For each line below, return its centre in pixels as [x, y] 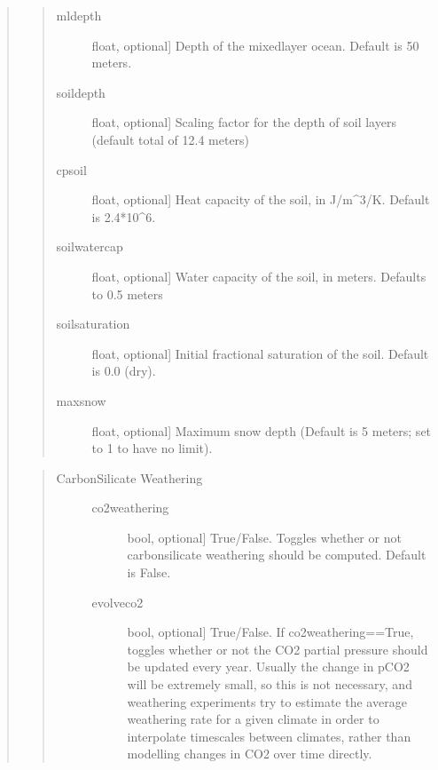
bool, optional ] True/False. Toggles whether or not [264, 537]
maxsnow [81, 400]
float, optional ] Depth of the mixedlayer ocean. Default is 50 [255, 45]
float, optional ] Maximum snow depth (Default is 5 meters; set [262, 430]
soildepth [81, 92]
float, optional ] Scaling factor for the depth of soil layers [244, 122]
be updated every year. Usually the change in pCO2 [268, 667]
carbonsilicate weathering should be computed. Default [277, 555]
